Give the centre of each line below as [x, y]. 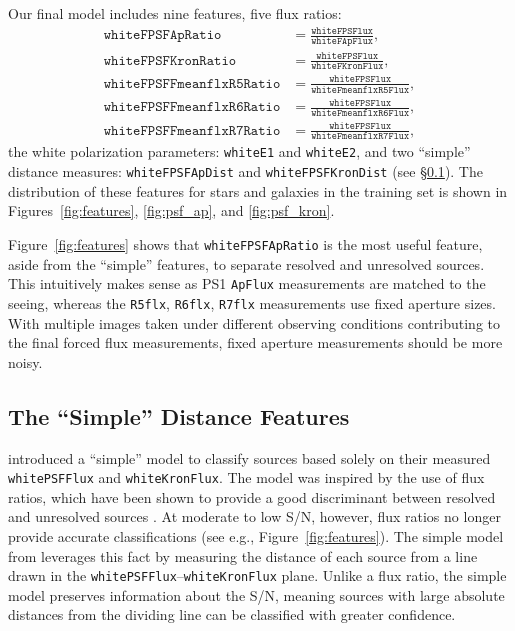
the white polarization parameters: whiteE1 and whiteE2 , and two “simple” [239, 151]
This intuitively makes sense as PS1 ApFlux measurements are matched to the [247, 283]
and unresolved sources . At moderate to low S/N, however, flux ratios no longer [254, 516]
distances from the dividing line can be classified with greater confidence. [232, 614]
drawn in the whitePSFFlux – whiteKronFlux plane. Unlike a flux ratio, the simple [257, 575]
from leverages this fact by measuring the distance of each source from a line [243, 555]
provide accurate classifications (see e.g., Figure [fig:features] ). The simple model [256, 535]
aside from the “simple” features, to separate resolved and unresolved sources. [246, 263]
